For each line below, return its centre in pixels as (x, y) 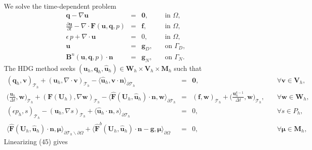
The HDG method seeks (40, 68)
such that (188, 68)
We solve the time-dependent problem (60, 6)
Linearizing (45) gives (36, 142)
